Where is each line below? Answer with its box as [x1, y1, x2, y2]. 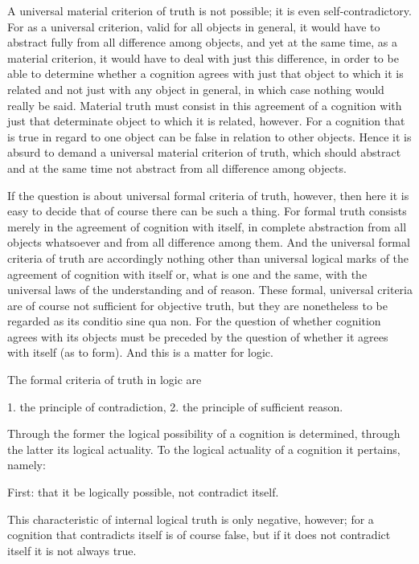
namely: [7, 456, 46, 473]
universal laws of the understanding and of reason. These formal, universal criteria [7, 281, 413, 298]
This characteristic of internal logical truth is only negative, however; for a [7, 510, 374, 527]
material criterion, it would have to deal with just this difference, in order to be [7, 49, 399, 66]
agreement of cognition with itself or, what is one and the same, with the [7, 265, 368, 282]
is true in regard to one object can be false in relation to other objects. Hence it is [7, 128, 412, 145]
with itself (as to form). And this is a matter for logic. [7, 344, 273, 361]
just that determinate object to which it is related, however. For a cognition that [7, 112, 405, 129]
